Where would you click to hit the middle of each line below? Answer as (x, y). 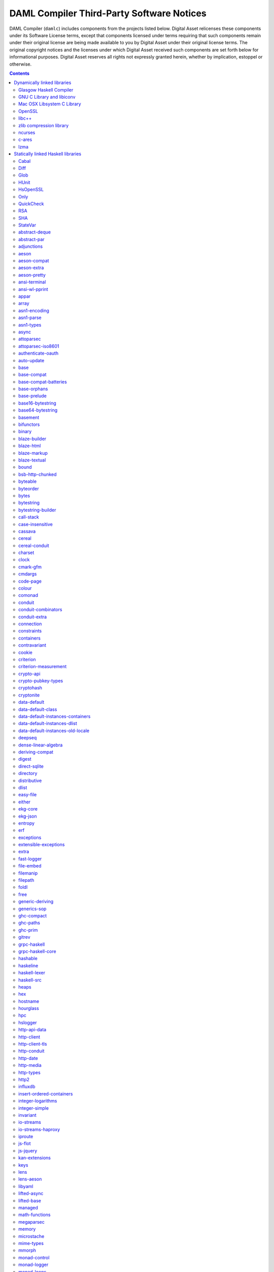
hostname (29, 1001)
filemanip (28, 873)
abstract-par (32, 239)
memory (27, 1229)
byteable (28, 481)
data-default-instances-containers (55, 716)
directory (28, 773)
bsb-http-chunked (38, 474)
